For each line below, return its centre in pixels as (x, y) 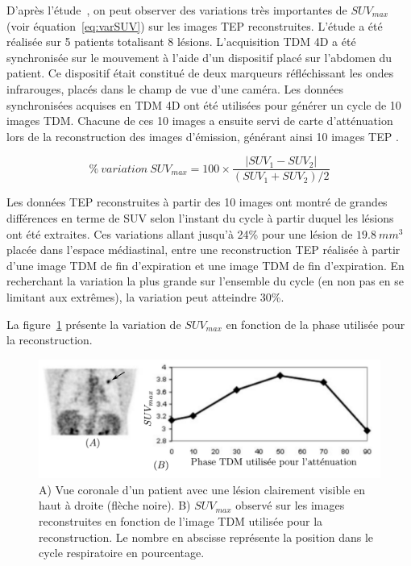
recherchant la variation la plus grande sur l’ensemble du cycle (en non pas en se (205, 281)
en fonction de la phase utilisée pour (316, 324)
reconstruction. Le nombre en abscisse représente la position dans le (206, 537)
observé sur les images (290, 505)
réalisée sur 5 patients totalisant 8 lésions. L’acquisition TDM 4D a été (181, 42)
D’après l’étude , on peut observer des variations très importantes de (177, 10)
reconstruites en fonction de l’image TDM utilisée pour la (181, 520)
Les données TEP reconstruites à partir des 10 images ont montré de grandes (197, 202)
